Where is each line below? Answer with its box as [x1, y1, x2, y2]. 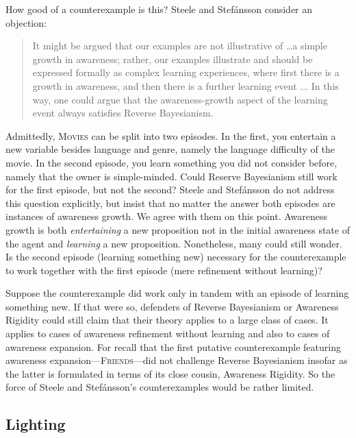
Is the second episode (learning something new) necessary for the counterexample [5, 250, 346, 264]
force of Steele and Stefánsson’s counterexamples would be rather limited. [5, 380, 314, 394]
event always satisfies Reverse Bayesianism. [32, 106, 214, 120]
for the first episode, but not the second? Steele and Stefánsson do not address [5, 182, 335, 197]
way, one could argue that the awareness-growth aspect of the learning [32, 92, 328, 106]
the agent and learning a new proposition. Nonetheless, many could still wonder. [5, 236, 342, 250]
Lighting [5, 413, 66, 435]
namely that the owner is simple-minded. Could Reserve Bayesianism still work [5, 169, 338, 183]
